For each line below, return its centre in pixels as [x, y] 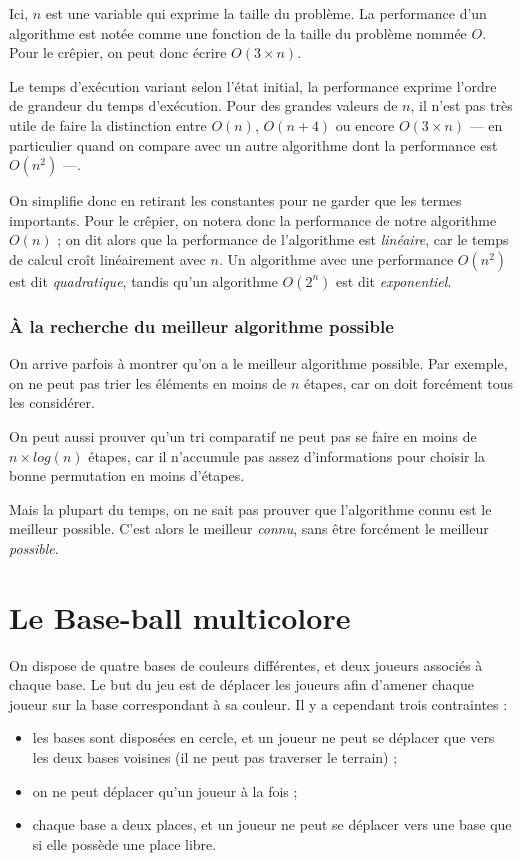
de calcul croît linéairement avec [107, 258]
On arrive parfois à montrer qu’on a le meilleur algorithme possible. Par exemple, [258, 363]
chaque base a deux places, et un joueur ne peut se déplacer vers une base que [272, 824]
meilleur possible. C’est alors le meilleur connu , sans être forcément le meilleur [249, 528]
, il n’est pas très [461, 105]
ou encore [365, 124]
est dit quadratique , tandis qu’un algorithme [143, 280]
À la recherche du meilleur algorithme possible [201, 325]
